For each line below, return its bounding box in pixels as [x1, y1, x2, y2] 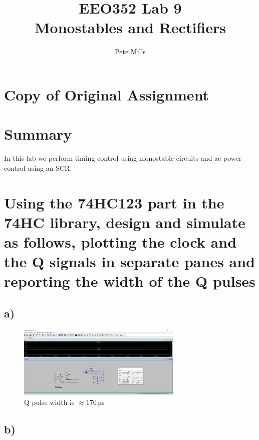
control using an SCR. [4, 162, 72, 173]
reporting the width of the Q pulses [4, 271, 255, 291]
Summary [4, 124, 72, 144]
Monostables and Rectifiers [34, 17, 226, 38]
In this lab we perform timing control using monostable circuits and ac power [4, 153, 242, 163]
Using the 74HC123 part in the [4, 192, 224, 212]
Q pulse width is [24, 397, 75, 407]
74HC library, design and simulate [4, 211, 245, 232]
